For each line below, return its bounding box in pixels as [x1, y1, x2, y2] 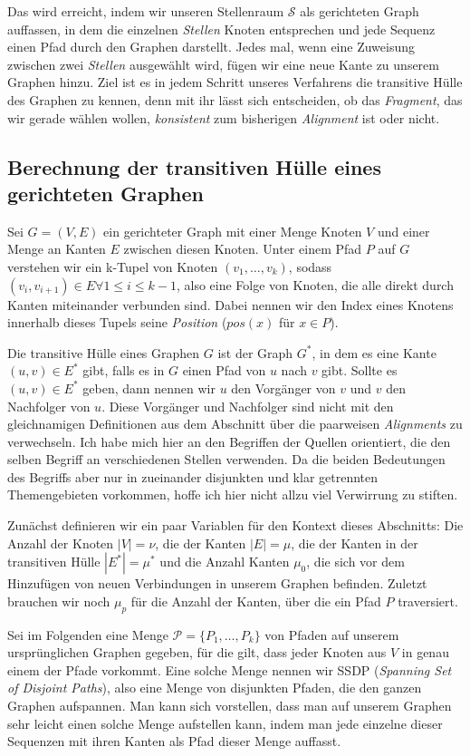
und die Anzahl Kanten [159, 552, 290, 571]
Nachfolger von [7, 396, 91, 415]
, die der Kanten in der [291, 533, 418, 552]
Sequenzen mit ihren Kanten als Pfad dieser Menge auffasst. [7, 732, 341, 751]
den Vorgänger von [231, 378, 336, 397]
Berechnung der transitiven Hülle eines [7, 152, 381, 180]
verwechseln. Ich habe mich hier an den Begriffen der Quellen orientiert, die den [7, 431, 451, 451]
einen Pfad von [182, 361, 266, 380]
